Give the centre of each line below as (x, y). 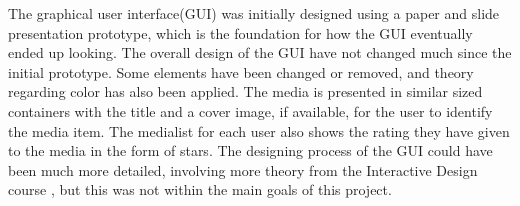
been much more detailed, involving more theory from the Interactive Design (243, 169)
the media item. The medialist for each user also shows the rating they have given (259, 130)
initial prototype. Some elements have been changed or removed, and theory (241, 71)
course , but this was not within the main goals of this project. (200, 189)
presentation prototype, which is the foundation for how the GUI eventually (240, 32)
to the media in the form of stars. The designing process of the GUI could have (250, 150)
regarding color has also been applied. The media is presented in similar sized (245, 91)
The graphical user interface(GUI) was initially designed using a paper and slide (254, 13)
